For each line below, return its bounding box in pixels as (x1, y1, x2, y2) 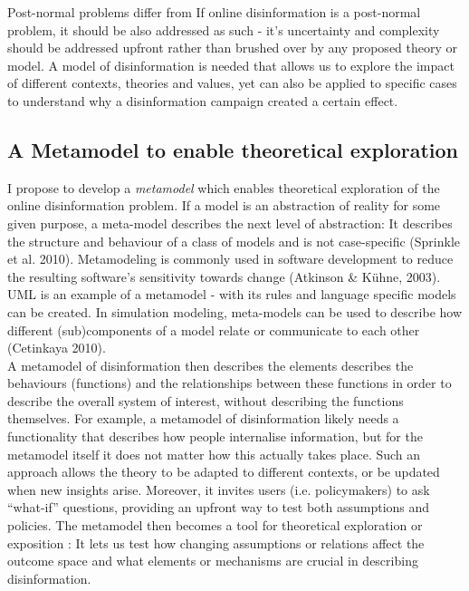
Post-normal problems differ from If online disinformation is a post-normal (7, 3, 421, 21)
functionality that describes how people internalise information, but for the (7, 427, 423, 446)
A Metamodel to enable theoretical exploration (7, 135, 459, 163)
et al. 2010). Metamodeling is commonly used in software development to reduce (7, 249, 454, 268)
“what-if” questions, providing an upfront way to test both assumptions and (7, 498, 430, 517)
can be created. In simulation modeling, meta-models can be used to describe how (7, 302, 463, 321)
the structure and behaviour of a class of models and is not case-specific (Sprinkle (7, 231, 461, 250)
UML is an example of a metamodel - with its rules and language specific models (7, 285, 456, 304)
